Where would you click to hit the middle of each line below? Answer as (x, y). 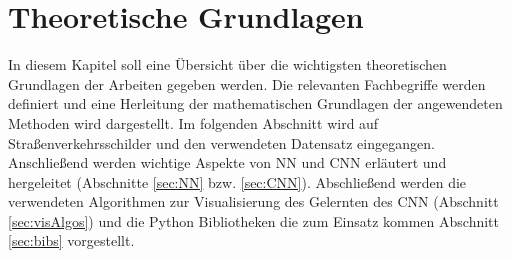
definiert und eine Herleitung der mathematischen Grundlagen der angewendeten (255, 103)
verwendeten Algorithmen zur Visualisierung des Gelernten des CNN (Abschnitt (253, 201)
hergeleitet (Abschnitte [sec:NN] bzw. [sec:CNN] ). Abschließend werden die (237, 181)
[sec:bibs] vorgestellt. (71, 240)
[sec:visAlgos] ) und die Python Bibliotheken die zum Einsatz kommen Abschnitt (253, 220)
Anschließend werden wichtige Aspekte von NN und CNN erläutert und (227, 162)
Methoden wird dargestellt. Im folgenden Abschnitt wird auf (193, 122)
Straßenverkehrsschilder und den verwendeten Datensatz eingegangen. (221, 142)
